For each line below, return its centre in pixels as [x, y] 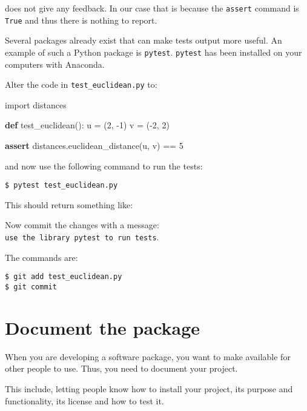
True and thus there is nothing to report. [81, 20]
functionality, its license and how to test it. [84, 400]
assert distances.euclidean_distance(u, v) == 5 [94, 145]
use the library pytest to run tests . [82, 237]
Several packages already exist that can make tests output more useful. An [144, 40]
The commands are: [41, 257]
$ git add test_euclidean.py [64, 277]
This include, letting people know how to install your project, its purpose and [149, 388]
